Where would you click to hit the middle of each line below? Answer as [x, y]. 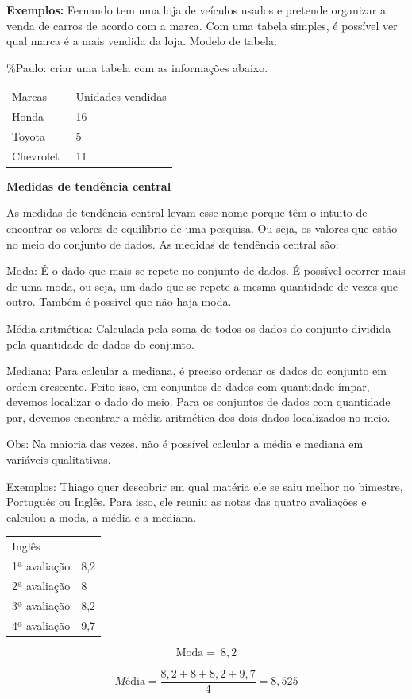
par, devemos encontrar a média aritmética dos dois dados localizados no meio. [198, 417]
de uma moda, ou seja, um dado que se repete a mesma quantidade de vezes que [202, 286]
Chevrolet [36, 155]
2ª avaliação [41, 585]
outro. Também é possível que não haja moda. [119, 301]
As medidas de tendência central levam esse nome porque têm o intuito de [187, 212]
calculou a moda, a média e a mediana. [102, 517]
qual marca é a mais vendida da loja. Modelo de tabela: [142, 41]
